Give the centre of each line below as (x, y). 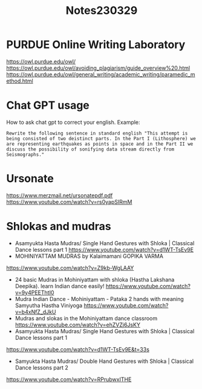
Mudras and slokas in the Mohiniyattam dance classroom (86, 318)
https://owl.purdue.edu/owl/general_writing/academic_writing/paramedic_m (101, 74)
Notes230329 (102, 11)
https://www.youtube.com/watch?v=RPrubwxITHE (69, 379)
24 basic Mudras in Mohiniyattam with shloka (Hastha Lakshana (95, 279)
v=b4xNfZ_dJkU (35, 312)
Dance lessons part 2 (41, 367)
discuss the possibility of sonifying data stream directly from (90, 149)
